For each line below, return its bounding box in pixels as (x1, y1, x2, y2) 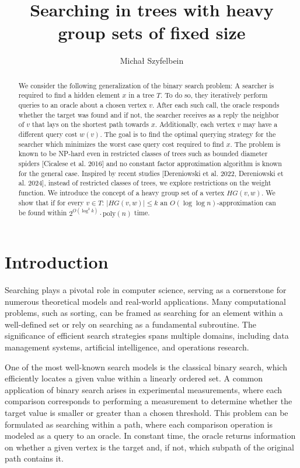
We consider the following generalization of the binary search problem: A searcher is (18, 80, 274, 90)
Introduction (5, 250, 109, 274)
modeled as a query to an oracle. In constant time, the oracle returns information (5, 429, 296, 442)
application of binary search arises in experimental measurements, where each (5, 383, 282, 395)
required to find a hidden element (18, 90, 120, 100)
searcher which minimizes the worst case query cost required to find (18, 139, 224, 149)
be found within (18, 208, 67, 218)
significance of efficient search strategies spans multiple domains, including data (5, 329, 289, 342)
